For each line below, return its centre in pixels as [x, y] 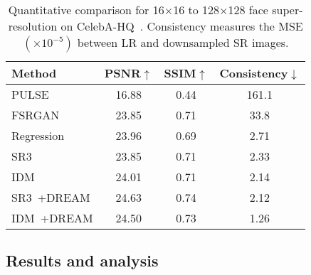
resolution [33, 26]
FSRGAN [36, 115]
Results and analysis [82, 260]
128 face [248, 10]
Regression [38, 135]
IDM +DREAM [52, 218]
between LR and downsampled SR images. [183, 42]
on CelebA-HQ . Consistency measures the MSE [182, 26]
